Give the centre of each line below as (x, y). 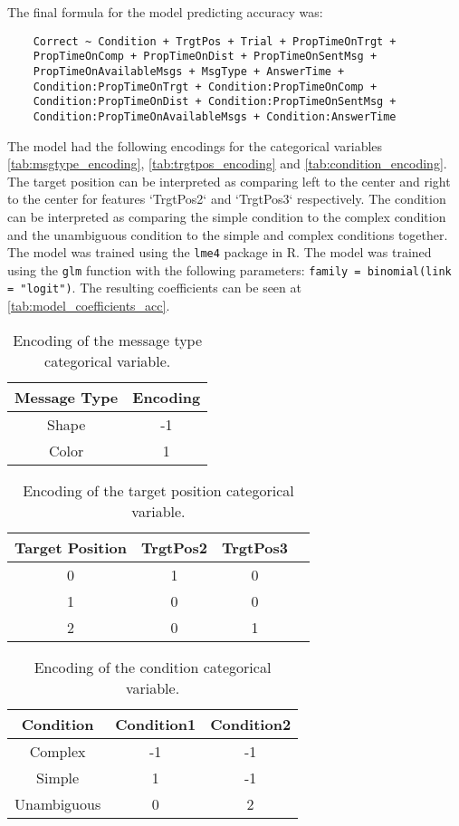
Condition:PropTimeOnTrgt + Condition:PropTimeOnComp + (205, 86)
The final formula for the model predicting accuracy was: (165, 12)
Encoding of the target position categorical (158, 490)
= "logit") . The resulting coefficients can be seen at (154, 288)
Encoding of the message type (108, 340)
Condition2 (251, 724)
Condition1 (156, 724)
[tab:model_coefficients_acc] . (89, 306)
